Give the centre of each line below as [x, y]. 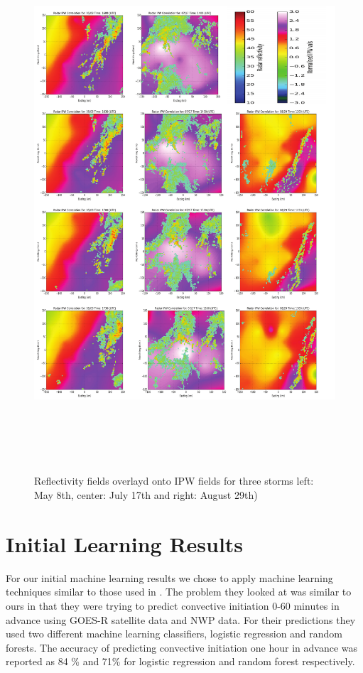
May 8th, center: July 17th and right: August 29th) [146, 495]
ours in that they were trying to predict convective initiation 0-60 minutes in [173, 605]
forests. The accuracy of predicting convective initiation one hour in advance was [182, 647]
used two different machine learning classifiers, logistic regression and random [174, 634]
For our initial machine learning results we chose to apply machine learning [169, 577]
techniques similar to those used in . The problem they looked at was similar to [179, 592]
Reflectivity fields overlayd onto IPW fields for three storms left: [174, 481]
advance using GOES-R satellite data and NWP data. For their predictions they [181, 619]
